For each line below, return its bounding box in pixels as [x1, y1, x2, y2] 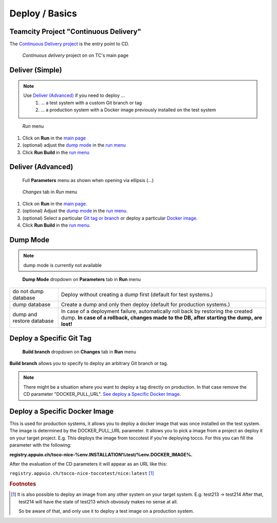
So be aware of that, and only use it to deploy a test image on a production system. [18, 508, 194, 514]
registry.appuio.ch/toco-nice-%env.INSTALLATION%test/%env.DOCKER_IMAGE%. [9, 451, 193, 457]
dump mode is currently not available [23, 262, 102, 268]
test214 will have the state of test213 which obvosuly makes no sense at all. [18, 498, 178, 505]
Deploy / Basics [9, 8, 77, 19]
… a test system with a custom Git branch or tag [41, 99, 142, 106]
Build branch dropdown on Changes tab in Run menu [22, 349, 136, 355]
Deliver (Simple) [9, 66, 63, 74]
